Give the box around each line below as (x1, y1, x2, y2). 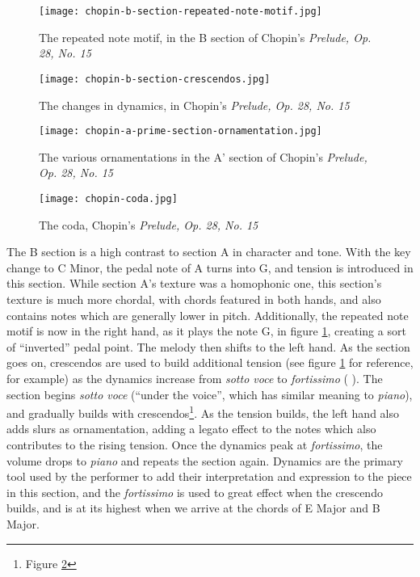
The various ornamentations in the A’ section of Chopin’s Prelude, (39, 148, 367, 165)
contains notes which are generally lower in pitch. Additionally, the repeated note (6, 306, 409, 323)
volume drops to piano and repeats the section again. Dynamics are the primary (6, 452, 403, 469)
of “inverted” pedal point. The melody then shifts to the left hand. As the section (6, 338, 410, 355)
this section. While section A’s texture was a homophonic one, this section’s (6, 275, 382, 292)
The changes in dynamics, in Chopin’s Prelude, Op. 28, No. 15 (39, 96, 350, 113)
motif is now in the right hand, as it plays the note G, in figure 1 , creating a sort (6, 322, 406, 339)
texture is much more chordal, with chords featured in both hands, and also (6, 290, 381, 307)
